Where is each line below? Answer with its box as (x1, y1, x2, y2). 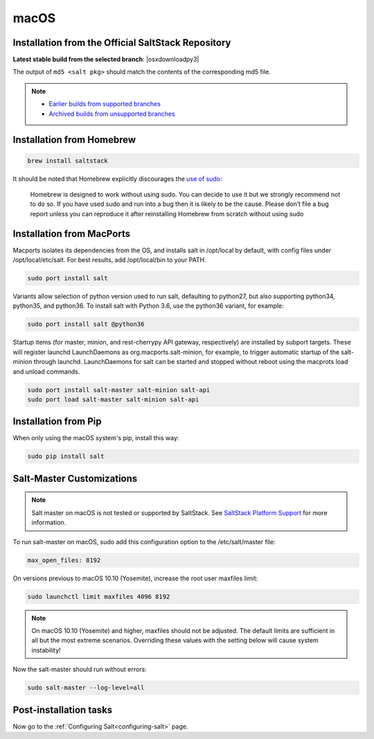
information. (31, 519, 66, 527)
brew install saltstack (27, 157, 109, 164)
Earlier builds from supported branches (48, 100, 161, 108)
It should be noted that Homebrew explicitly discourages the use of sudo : (12, 174, 222, 183)
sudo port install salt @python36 (27, 320, 145, 329)
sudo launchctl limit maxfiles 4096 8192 (27, 593, 170, 600)
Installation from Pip (12, 416, 102, 428)
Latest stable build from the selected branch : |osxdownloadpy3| (12, 55, 199, 64)
